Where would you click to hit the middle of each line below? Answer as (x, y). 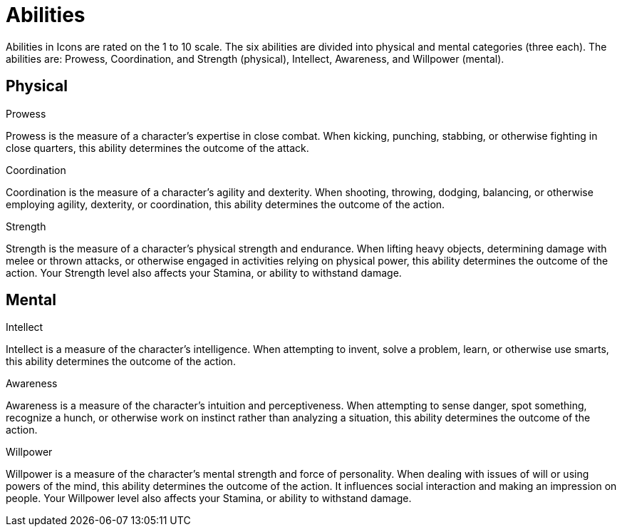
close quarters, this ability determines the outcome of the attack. (157, 148)
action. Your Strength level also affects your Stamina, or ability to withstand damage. (204, 272)
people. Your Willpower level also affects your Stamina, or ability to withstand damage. (209, 498)
